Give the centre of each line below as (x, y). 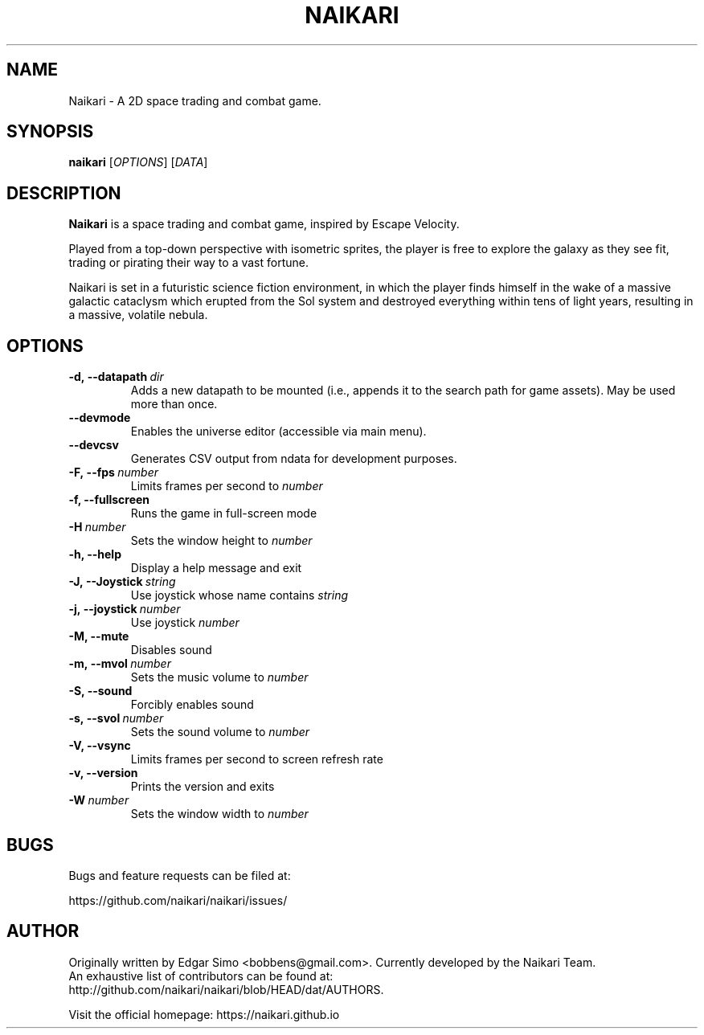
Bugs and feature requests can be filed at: (180, 875)
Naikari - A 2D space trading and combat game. (195, 100)
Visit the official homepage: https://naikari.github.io (204, 1014)
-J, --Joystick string (122, 582)
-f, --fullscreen (109, 500)
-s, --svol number (116, 718)
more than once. (174, 404)
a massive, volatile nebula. (138, 315)
